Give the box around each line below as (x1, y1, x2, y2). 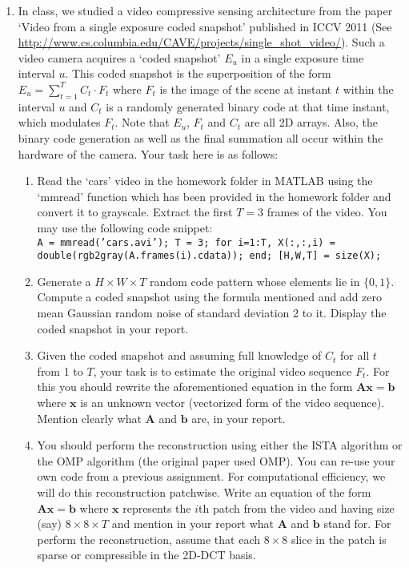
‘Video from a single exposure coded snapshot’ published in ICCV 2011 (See (18, 18, 392, 34)
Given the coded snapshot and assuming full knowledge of (37, 347, 322, 364)
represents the (122, 499, 191, 516)
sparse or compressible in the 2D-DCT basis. (37, 546, 256, 563)
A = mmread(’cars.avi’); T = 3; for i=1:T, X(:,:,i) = (37, 236, 335, 248)
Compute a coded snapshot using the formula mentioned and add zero (37, 288, 383, 305)
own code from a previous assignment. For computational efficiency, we (37, 468, 386, 485)
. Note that (114, 114, 170, 131)
